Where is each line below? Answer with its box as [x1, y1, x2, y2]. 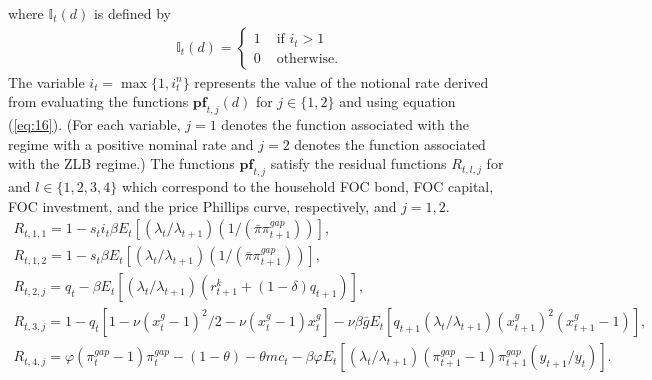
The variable [8, 71, 85, 92]
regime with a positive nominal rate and [8, 133, 254, 154]
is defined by [93, 3, 171, 23]
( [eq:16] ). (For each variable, [8, 114, 181, 135]
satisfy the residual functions [270, 153, 447, 174]
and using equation [339, 91, 456, 112]
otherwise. [276, 51, 339, 66]
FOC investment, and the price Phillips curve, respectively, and [8, 195, 397, 216]
